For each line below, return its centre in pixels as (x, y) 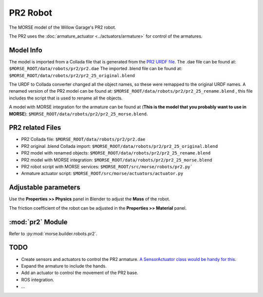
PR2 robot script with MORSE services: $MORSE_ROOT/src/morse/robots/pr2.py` (107, 167)
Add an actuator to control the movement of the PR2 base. (80, 273)
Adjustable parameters (45, 188)
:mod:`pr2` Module (38, 222)
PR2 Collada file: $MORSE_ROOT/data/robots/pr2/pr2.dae (83, 139)
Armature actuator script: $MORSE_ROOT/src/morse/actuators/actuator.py (102, 174)
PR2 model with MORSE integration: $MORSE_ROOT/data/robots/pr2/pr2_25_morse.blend (117, 160)
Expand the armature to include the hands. (64, 266)
